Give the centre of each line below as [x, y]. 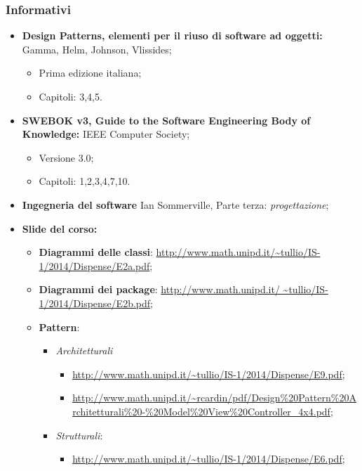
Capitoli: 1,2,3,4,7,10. [85, 181]
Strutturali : [79, 435]
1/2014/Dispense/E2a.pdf [94, 265]
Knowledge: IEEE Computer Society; [106, 134]
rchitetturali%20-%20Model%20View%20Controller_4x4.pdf [201, 411]
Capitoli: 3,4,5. [71, 96]
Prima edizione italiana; [90, 73]
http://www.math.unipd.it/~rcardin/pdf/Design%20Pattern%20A [214, 398]
